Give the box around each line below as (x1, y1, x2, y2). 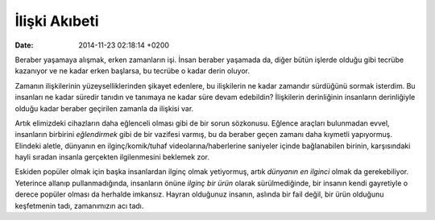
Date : (14, 40, 34, 50)
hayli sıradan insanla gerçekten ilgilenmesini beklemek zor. (14, 152, 209, 162)
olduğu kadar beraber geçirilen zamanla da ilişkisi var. (14, 103, 194, 113)
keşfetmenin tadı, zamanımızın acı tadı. (14, 201, 144, 210)
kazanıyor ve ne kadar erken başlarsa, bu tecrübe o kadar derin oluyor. (14, 66, 250, 76)
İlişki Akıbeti (14, 12, 100, 30)
